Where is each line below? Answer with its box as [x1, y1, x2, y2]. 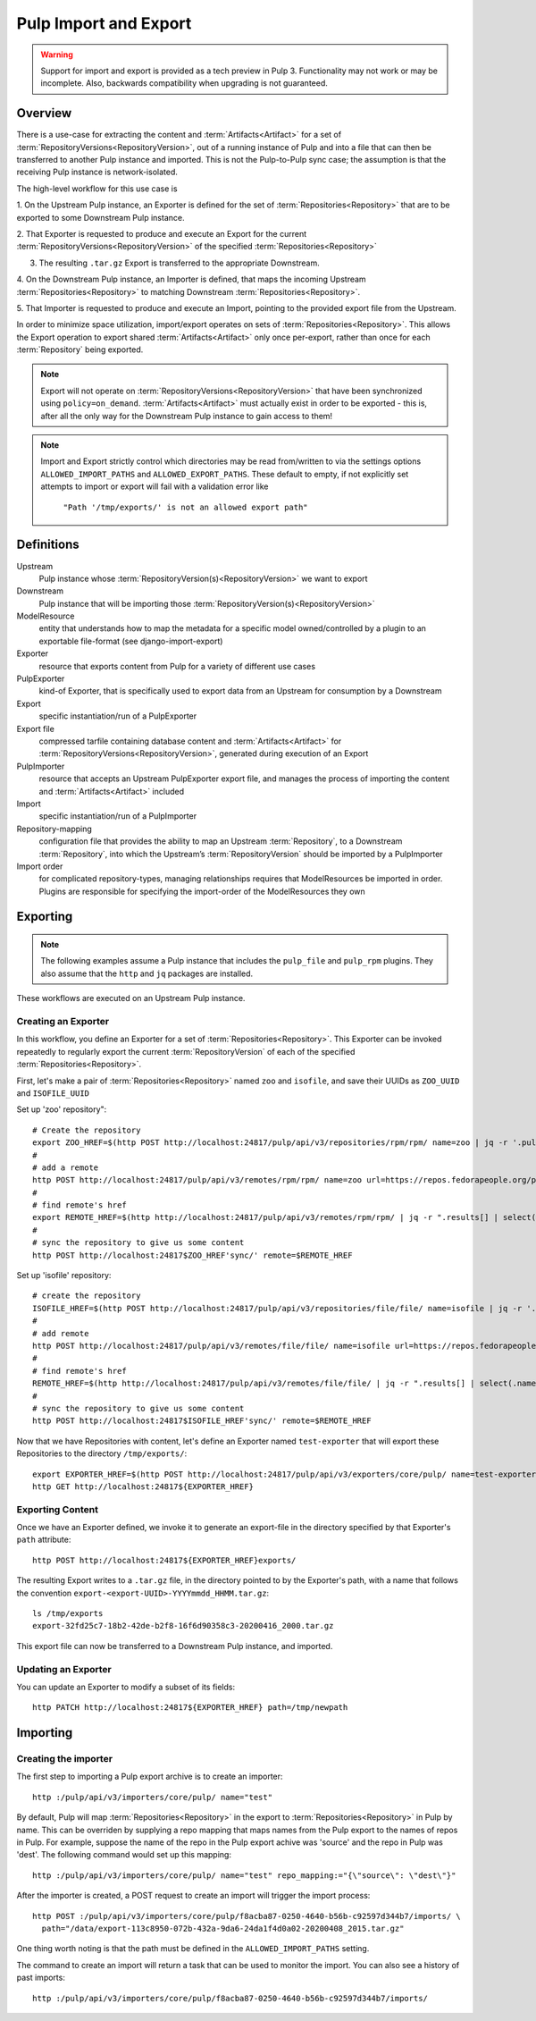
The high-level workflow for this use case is [16, 183, 178, 194]
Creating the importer [16, 1753, 113, 1765]
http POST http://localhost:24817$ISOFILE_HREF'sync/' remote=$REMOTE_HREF [32, 1416, 372, 1426]
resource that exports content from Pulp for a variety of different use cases [38, 661, 316, 671]
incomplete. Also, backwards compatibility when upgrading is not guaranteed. [40, 78, 328, 88]
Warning [40, 49, 73, 60]
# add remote [32, 1328, 89, 1338]
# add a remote [32, 1162, 99, 1173]
